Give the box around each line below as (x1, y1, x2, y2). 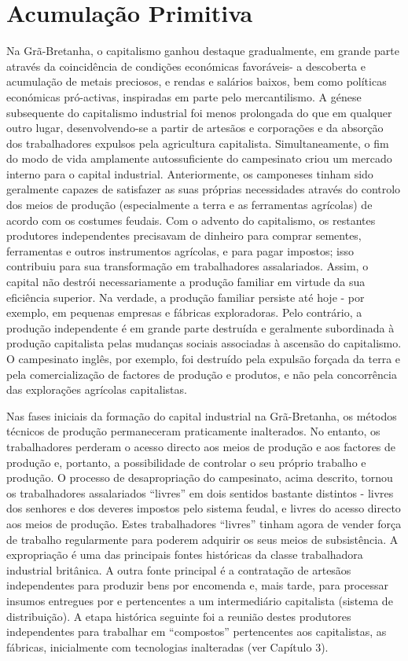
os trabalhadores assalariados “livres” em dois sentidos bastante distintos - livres (6, 484, 394, 501)
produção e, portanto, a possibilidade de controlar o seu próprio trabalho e (6, 454, 366, 470)
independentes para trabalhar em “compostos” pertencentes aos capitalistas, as (6, 623, 387, 640)
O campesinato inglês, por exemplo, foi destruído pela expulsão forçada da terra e (6, 351, 401, 366)
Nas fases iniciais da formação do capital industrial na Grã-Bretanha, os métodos (6, 407, 397, 424)
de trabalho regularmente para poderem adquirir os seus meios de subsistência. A (6, 531, 399, 547)
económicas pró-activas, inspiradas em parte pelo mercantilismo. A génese (6, 88, 362, 105)
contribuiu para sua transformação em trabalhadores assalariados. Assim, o (6, 258, 369, 274)
